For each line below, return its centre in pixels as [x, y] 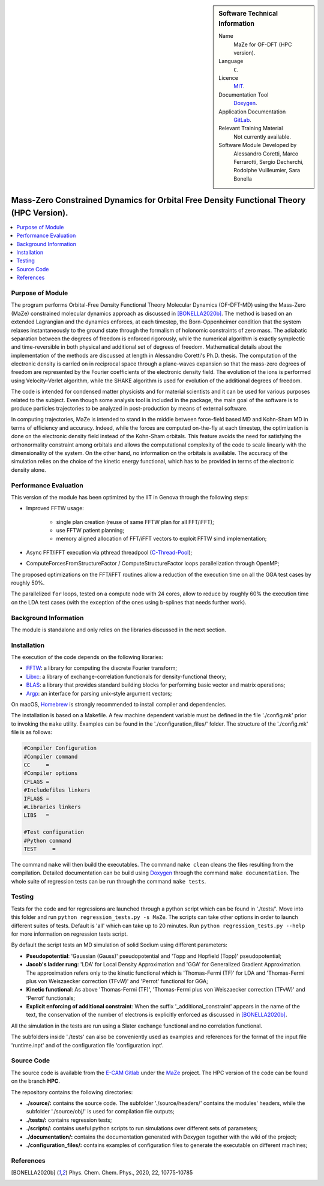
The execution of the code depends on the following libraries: [87, 657]
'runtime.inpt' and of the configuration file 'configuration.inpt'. [88, 1045]
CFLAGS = [37, 781]
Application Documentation [252, 112]
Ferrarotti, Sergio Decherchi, [269, 162]
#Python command [48, 841]
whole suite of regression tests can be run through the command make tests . [109, 881]
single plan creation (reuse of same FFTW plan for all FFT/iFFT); [135, 522]
